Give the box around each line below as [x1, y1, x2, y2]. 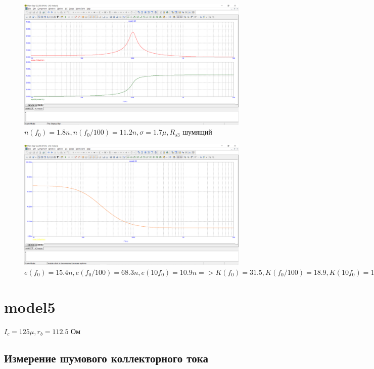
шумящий [182, 127, 212, 137]
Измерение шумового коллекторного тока [4, 350, 209, 366]
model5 [4, 296, 56, 317]
